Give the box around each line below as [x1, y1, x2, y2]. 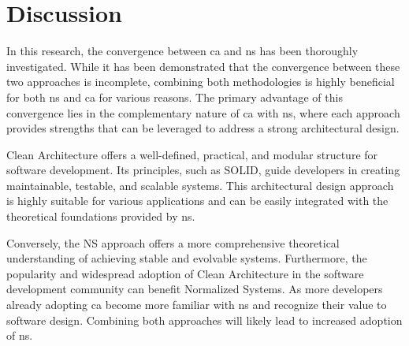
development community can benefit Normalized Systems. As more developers [6, 281, 383, 297]
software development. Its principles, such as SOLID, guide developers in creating [6, 162, 400, 178]
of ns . [6, 327, 33, 344]
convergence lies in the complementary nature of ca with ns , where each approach [6, 104, 400, 121]
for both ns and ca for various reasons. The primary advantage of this [6, 88, 343, 105]
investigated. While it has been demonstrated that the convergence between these [6, 58, 400, 74]
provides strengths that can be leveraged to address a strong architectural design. [6, 120, 400, 136]
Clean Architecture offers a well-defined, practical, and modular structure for [6, 146, 378, 162]
